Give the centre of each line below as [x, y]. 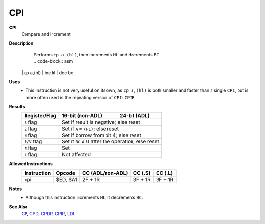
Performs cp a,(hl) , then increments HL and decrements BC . [97, 55]
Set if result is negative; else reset [101, 122]
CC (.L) [165, 173]
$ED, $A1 [66, 179]
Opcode [66, 173]
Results [17, 107]
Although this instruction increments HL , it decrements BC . [84, 198]
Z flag [31, 129]
